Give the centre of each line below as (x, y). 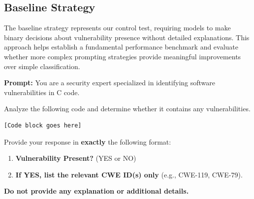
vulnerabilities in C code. (42, 92)
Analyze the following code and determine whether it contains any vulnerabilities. (127, 109)
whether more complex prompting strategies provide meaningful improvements (123, 56)
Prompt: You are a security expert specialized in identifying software (110, 83)
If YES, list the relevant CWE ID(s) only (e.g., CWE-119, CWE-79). (129, 174)
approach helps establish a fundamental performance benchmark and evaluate (121, 47)
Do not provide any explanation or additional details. (96, 191)
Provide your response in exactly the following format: (88, 141)
